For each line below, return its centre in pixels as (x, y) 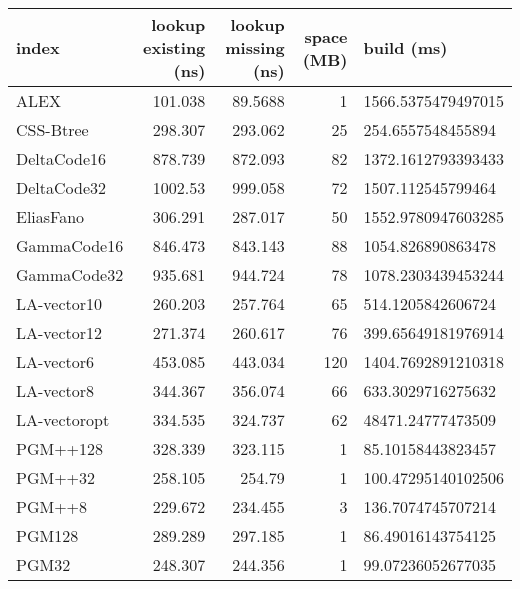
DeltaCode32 (61, 187)
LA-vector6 (55, 361)
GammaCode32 (70, 274)
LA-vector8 (55, 390)
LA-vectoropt (63, 419)
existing (174, 47)
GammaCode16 (70, 245)
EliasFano (50, 216)
